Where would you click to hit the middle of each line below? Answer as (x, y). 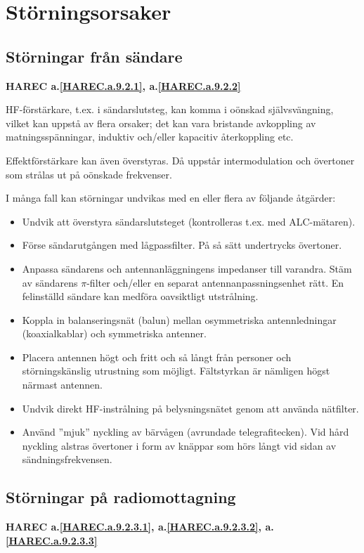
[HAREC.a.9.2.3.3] (52, 540)
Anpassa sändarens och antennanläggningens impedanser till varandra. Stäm (187, 268)
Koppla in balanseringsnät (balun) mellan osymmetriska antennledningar (179, 319)
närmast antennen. (62, 385)
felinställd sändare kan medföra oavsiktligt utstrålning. (140, 296)
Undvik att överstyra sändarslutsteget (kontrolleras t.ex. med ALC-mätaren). (189, 221)
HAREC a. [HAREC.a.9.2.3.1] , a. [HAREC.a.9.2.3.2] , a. (140, 527)
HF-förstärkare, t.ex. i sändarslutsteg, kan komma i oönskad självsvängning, (170, 109)
